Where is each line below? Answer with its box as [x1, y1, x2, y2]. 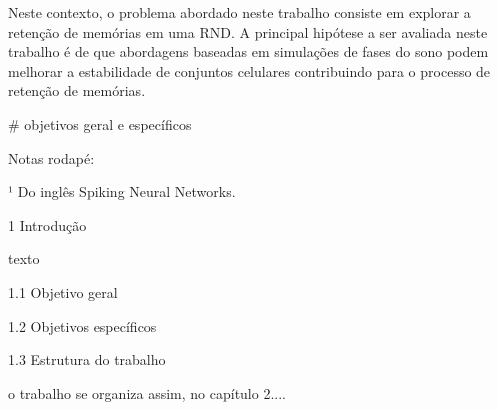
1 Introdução [8, 214, 87, 235]
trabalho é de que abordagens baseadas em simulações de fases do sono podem [8, 41, 489, 62]
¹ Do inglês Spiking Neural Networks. [8, 181, 236, 202]
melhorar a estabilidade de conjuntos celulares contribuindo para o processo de [8, 60, 491, 81]
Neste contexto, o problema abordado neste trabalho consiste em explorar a [8, 2, 471, 22]
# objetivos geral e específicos [8, 113, 192, 134]
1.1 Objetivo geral [8, 281, 118, 302]
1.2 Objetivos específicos [8, 315, 157, 336]
